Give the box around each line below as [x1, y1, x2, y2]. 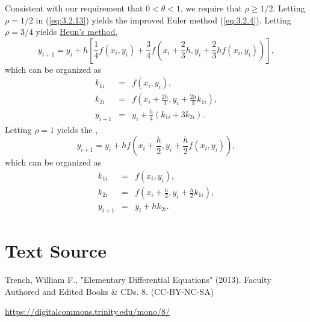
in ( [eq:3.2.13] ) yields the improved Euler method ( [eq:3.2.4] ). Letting [36, 13, 291, 26]
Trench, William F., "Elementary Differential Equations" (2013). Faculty [5, 273, 271, 285]
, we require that [180, 2, 242, 14]
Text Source [5, 238, 107, 263]
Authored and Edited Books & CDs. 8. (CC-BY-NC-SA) [5, 285, 214, 297]
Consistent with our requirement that [5, 2, 143, 14]
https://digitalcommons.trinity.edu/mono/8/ [5, 305, 170, 318]
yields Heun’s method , [36, 25, 118, 38]
